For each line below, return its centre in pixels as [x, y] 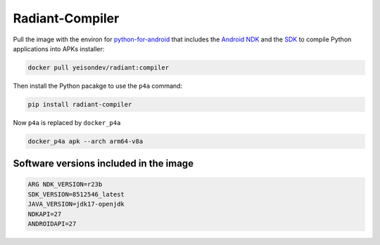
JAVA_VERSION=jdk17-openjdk [76, 204]
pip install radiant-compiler [80, 104]
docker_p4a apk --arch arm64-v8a [85, 141]
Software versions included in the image [103, 164]
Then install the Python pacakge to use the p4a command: [98, 86]
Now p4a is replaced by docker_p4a [67, 122]
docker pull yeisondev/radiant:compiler [98, 67]
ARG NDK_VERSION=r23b [65, 185]
